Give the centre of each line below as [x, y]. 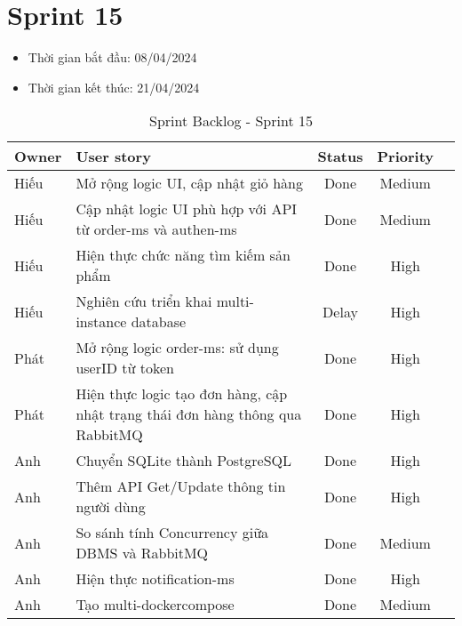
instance [101, 322]
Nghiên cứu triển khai [144, 301]
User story [113, 156]
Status [340, 156]
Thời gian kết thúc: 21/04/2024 [114, 87]
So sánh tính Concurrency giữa [172, 533]
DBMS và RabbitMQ [142, 553]
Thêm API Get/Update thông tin [181, 486]
